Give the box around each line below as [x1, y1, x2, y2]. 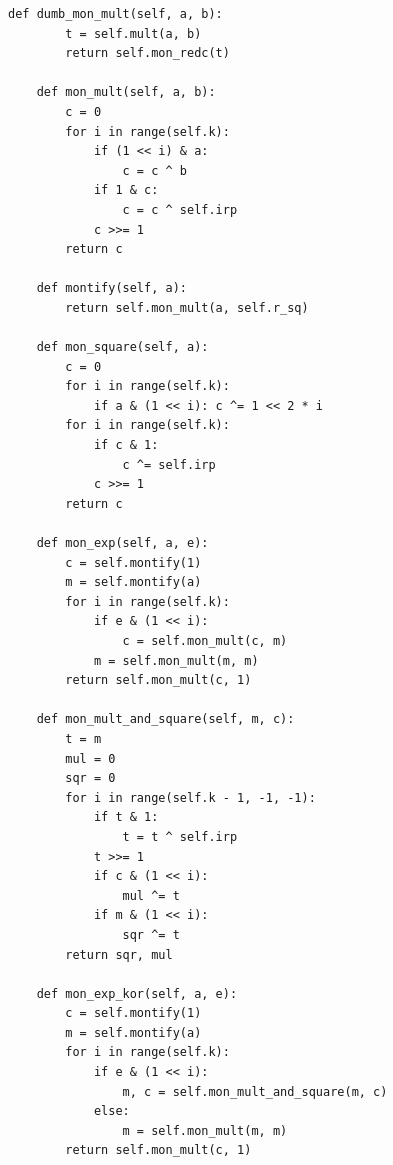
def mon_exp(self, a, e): [36, 536, 209, 551]
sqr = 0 [65, 771, 116, 786]
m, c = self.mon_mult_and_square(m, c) [122, 1084, 388, 1099]
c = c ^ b [122, 163, 187, 178]
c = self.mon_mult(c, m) [122, 634, 288, 648]
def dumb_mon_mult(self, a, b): [8, 7, 223, 21]
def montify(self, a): [36, 281, 187, 296]
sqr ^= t [122, 927, 180, 942]
